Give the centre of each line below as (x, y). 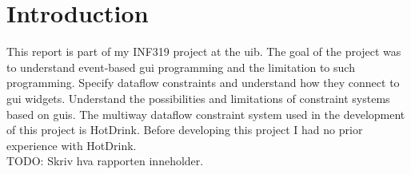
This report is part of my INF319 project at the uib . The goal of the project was (204, 51)
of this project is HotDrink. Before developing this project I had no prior (185, 130)
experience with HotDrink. (72, 145)
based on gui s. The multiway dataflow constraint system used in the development (206, 114)
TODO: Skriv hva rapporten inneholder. (105, 161)
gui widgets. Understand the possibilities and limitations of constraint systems (198, 98)
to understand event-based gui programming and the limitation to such (181, 67)
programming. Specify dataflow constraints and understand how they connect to (203, 83)
